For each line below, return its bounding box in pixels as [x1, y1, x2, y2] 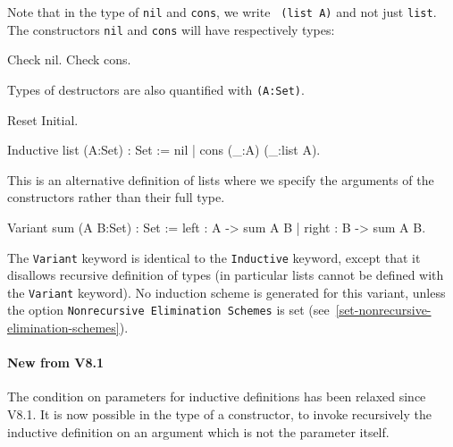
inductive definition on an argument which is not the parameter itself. [7, 422, 390, 441]
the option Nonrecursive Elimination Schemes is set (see [7, 300, 330, 319]
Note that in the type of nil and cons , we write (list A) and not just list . [7, 3, 437, 21]
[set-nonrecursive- [335, 300, 432, 319]
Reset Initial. [7, 110, 79, 129]
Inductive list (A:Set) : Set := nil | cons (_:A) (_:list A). [7, 140, 321, 159]
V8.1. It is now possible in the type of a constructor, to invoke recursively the [7, 405, 432, 424]
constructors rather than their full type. [7, 188, 225, 207]
